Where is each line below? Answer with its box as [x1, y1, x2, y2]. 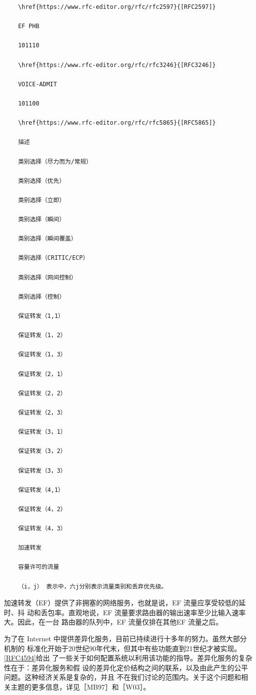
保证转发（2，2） [18, 389, 67, 397]
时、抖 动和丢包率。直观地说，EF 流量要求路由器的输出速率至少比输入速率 [4, 607, 246, 617]
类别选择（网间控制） [18, 274, 77, 281]
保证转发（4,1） [18, 486, 64, 493]
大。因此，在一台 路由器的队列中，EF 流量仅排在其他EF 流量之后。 [4, 617, 223, 627]
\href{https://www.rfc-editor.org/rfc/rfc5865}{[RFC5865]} [18, 119, 216, 127]
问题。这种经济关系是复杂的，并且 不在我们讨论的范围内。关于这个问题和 [4, 672, 241, 682]
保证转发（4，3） [18, 525, 67, 532]
